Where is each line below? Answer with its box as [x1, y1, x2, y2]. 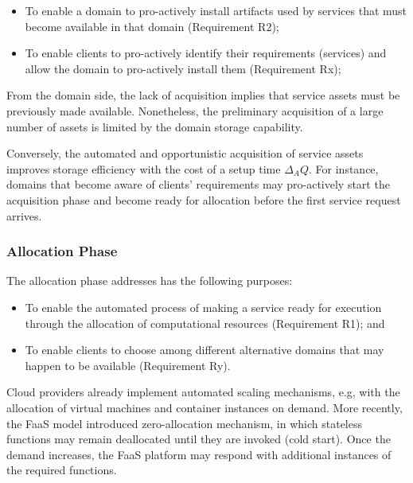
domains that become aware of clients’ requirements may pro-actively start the [6, 176, 390, 193]
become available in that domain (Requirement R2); [25, 18, 279, 34]
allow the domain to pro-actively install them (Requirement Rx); [25, 60, 341, 76]
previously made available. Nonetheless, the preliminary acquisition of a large [6, 102, 384, 119]
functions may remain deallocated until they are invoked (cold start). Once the [6, 430, 391, 447]
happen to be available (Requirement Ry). [25, 356, 231, 373]
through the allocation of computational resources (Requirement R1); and [25, 314, 385, 331]
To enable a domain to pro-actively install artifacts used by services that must [25, 2, 407, 18]
